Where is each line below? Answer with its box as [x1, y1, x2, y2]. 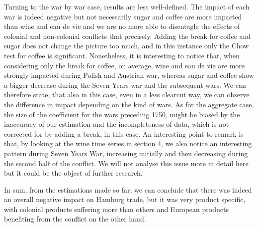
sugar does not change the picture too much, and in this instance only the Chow [4, 40, 249, 51]
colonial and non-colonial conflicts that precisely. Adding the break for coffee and [4, 30, 251, 41]
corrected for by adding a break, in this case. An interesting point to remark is [4, 128, 244, 139]
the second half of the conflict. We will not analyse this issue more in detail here [4, 158, 249, 168]
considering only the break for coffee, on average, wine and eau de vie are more [4, 60, 245, 70]
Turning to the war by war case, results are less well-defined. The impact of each [4, 1, 250, 11]
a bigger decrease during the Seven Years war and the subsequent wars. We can [4, 79, 246, 90]
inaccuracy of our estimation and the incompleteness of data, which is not [4, 119, 229, 129]
